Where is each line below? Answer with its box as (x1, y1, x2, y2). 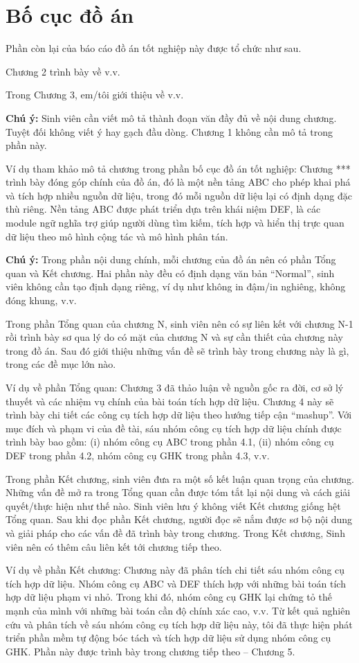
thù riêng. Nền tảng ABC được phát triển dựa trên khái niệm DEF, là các (6, 202, 321, 216)
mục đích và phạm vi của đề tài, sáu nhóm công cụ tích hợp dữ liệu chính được (6, 421, 342, 435)
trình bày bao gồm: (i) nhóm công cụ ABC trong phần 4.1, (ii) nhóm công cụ (6, 434, 334, 449)
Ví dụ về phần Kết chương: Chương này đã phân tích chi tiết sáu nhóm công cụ (6, 563, 345, 577)
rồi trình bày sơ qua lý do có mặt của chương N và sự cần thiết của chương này (6, 330, 343, 344)
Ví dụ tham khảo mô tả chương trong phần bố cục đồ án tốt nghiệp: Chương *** (6, 161, 351, 175)
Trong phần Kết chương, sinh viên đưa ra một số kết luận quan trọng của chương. (6, 471, 354, 486)
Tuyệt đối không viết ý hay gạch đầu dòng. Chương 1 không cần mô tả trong (6, 124, 333, 139)
